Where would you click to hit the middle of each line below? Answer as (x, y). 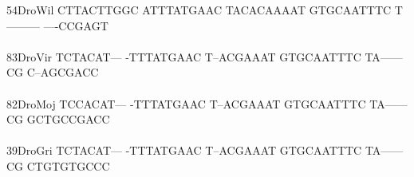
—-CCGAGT (76, 25)
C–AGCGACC (63, 72)
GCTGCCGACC (68, 119)
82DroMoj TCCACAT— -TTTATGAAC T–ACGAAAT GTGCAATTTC (186, 103)
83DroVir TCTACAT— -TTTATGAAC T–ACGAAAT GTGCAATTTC (184, 56)
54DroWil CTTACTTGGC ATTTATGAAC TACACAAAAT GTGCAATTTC (199, 10)
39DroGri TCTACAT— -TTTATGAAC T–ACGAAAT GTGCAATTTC (184, 150)
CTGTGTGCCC (68, 165)
